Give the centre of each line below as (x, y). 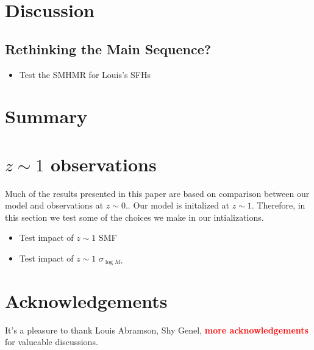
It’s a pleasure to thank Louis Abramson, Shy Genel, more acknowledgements (157, 330)
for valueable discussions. (52, 342)
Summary (46, 116)
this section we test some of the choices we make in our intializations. (134, 217)
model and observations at (54, 205)
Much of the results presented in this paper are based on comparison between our (157, 193)
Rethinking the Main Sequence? (108, 48)
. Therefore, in (278, 205)
